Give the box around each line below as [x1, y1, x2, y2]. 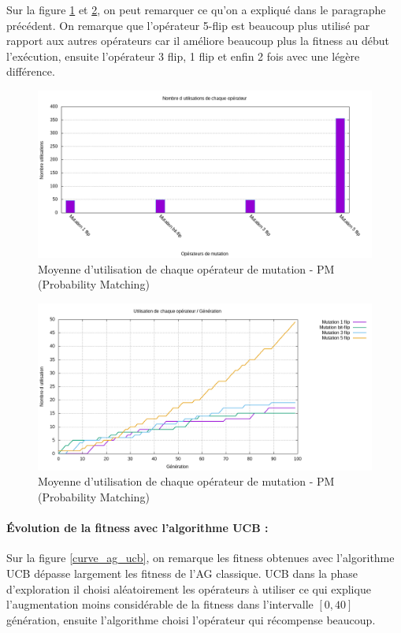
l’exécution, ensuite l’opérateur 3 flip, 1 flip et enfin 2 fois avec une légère [6, 47, 360, 64]
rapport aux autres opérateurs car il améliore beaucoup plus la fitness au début [6, 32, 390, 49]
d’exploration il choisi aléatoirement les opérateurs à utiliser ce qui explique [6, 580, 371, 597]
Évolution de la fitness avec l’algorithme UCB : [6, 519, 269, 536]
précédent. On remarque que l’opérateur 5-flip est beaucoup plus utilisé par [6, 17, 370, 33]
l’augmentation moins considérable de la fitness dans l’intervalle [6, 596, 314, 613]
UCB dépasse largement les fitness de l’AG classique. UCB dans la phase [6, 564, 358, 581]
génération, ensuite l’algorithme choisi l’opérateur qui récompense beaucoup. [6, 611, 376, 627]
